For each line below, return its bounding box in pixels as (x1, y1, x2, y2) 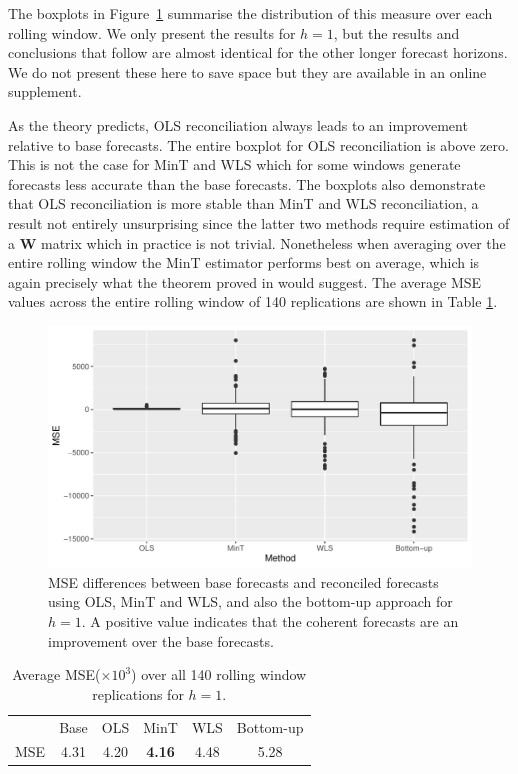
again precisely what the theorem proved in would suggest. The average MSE (8, 271, 482, 292)
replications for (92, 683, 184, 704)
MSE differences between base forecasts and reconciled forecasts (48, 571, 439, 592)
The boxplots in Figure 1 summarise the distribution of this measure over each (8, 3, 493, 23)
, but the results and (333, 22, 460, 43)
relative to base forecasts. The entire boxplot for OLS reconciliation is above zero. (8, 134, 509, 155)
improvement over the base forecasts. (48, 630, 274, 651)
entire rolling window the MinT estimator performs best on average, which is (8, 252, 480, 273)
